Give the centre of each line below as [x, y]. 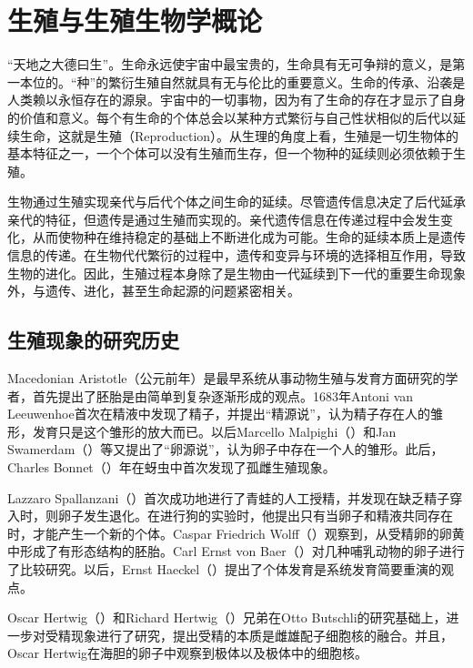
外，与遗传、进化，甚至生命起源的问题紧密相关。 [154, 291]
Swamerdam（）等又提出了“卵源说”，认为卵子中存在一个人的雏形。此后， [226, 449]
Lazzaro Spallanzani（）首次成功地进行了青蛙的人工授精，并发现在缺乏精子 [229, 497]
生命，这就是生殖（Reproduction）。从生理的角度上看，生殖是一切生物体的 [239, 135]
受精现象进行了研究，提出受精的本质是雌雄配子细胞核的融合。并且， [249, 635]
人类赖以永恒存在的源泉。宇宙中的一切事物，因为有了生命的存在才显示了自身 [236, 100]
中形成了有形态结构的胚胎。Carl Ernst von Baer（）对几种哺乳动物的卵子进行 [236, 551]
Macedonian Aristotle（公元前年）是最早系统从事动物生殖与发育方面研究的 [226, 378]
